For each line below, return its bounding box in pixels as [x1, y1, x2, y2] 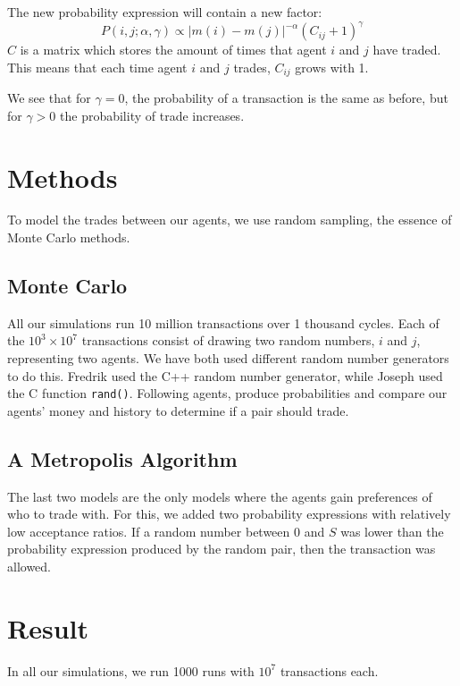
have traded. [372, 40, 441, 59]
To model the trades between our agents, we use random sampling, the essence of [7, 210, 452, 229]
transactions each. [280, 661, 379, 680]
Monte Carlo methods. [7, 228, 130, 247]
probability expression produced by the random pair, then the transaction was [7, 539, 436, 558]
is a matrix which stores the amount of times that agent [20, 40, 327, 59]
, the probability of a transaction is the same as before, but [124, 89, 448, 107]
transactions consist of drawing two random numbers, [81, 331, 375, 350]
